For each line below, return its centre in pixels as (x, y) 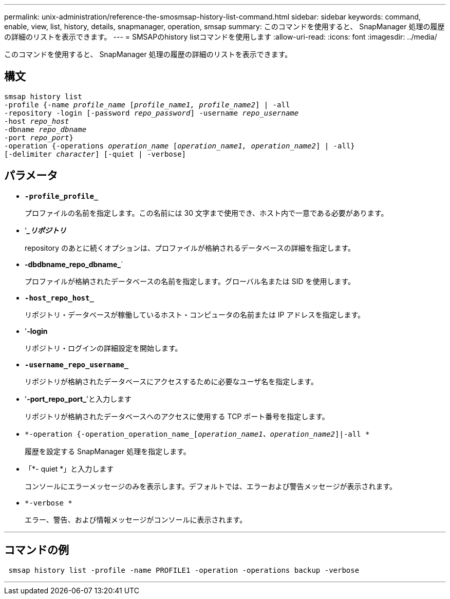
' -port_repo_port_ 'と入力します (78, 399)
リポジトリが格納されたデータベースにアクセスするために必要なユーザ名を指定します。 (171, 381)
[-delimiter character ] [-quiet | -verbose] (95, 154)
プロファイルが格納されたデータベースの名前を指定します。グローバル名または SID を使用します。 (190, 281)
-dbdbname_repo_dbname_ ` (74, 264)
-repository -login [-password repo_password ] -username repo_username (152, 113)
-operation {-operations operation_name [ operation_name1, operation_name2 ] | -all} (180, 146)
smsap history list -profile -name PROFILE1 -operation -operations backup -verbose (184, 570)
